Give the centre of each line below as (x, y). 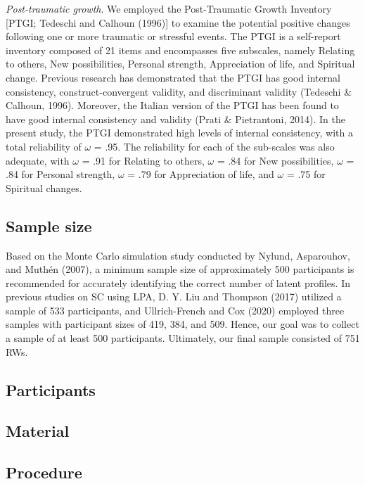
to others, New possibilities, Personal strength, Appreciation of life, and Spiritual (180, 64)
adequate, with (38, 160)
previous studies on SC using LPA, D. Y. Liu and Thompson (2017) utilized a (174, 297)
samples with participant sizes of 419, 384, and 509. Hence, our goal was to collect (182, 324)
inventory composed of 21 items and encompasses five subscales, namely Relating (180, 50)
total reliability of (44, 146)
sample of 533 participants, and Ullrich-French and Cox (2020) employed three (175, 310)
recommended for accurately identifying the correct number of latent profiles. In (178, 282)
